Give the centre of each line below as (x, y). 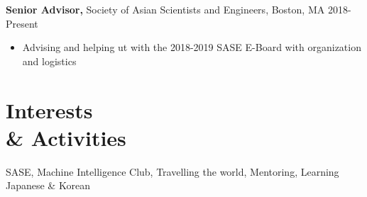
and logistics (49, 61)
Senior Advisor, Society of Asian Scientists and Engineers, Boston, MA (165, 9)
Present (22, 23)
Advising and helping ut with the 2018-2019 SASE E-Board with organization (192, 47)
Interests (49, 109)
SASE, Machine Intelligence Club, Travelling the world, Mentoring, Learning (172, 171)
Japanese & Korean (48, 185)
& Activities (66, 137)
